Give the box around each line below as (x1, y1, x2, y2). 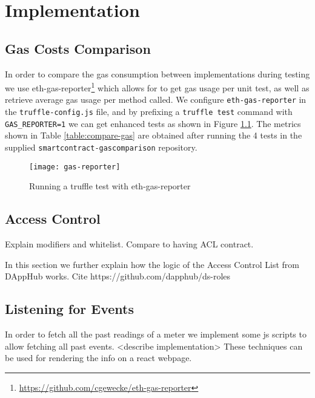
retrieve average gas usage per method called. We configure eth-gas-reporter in (5, 93, 307, 106)
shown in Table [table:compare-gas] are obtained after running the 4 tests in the (5, 129, 302, 142)
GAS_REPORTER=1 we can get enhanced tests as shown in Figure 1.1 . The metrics (5, 117, 301, 129)
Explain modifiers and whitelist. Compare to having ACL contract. (5, 238, 254, 250)
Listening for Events (5, 299, 134, 318)
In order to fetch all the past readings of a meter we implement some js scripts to (5, 328, 307, 341)
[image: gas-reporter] (29, 162, 121, 171)
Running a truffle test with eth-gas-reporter (29, 180, 191, 192)
